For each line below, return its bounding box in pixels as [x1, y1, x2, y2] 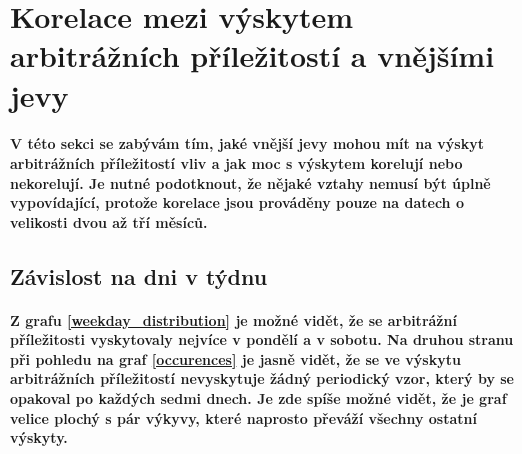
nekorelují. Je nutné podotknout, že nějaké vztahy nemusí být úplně [10, 172, 491, 193]
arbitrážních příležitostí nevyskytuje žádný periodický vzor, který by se [10, 368, 514, 389]
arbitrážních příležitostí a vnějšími [10, 35, 495, 76]
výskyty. [10, 427, 68, 448]
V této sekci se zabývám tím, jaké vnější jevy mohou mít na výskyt [10, 133, 484, 154]
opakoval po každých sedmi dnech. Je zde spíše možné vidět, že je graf [10, 388, 507, 409]
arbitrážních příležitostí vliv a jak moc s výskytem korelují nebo [10, 152, 463, 173]
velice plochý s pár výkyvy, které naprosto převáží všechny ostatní [10, 407, 477, 428]
